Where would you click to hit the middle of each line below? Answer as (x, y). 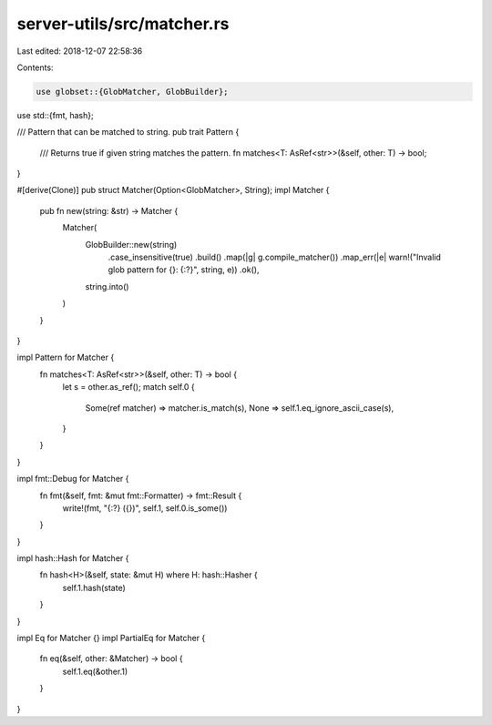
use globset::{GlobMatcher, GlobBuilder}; (132, 92)
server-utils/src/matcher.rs (123, 24)
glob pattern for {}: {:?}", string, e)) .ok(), (184, 270)
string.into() (107, 286)
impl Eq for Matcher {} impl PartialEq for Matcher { (111, 638)
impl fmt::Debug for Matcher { (73, 479)
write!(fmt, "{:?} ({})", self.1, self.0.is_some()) (145, 508)
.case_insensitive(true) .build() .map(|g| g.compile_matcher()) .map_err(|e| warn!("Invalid (275, 257)
